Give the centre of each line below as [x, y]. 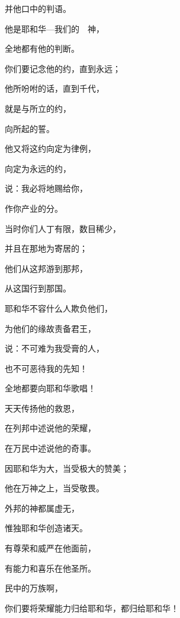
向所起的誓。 [30, 128]
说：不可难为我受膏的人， [54, 348]
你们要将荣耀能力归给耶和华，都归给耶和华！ [92, 608]
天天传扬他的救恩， [42, 408]
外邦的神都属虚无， [42, 508]
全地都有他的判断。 [42, 48]
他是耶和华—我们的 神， [54, 28]
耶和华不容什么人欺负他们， [59, 308]
